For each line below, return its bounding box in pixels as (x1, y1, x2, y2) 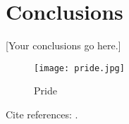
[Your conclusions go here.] (6, 38, 121, 53)
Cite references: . (6, 106, 78, 121)
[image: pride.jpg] (34, 63, 125, 73)
